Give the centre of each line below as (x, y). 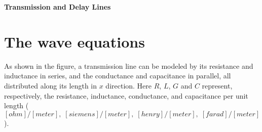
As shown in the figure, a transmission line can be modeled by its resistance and (129, 65)
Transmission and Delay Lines (58, 7)
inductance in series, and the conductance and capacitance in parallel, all (118, 76)
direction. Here (129, 85)
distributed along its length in (51, 85)
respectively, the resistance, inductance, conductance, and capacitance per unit (126, 95)
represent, (217, 85)
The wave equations (74, 41)
